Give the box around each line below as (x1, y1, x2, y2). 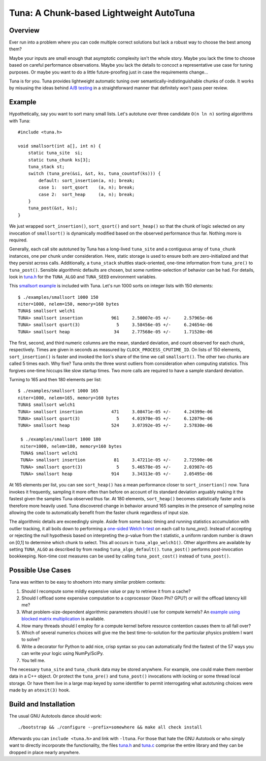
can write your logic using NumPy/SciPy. (21, 650, 104, 656)
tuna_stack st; (28, 164, 65, 170)
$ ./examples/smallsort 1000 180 (20, 437, 101, 442)
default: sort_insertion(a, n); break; (38, 178, 135, 183)
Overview (9, 26, 40, 35)
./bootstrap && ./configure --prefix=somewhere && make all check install (18, 724, 202, 730)
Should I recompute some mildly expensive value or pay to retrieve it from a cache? (21, 588, 191, 594)
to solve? (21, 637, 40, 642)
